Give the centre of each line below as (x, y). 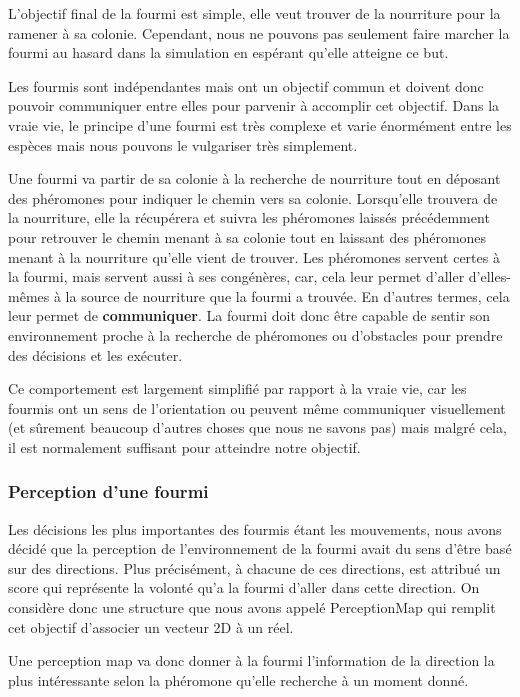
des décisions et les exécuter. (95, 354)
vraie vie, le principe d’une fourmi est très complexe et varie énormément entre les (260, 124)
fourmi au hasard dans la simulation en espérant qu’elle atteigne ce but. (228, 52)
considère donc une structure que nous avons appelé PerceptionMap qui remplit (252, 607)
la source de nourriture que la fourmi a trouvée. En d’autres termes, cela (287, 295)
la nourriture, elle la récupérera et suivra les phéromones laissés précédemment (249, 217)
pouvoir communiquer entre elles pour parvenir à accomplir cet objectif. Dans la (254, 105)
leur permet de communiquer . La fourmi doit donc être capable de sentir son (249, 315)
